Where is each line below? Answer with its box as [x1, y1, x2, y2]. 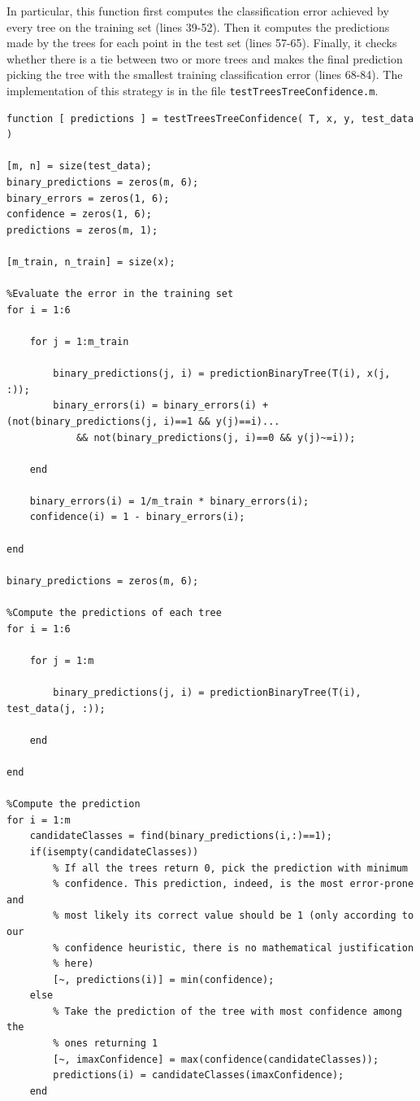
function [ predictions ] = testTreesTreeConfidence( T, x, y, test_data [6, 112, 414, 125]
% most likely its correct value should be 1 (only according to [53, 910, 414, 922]
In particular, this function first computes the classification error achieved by [6, 2, 389, 19]
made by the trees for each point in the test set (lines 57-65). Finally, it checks [6, 34, 397, 51]
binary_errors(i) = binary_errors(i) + [53, 400, 269, 412]
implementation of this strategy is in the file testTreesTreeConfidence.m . [6, 81, 379, 98]
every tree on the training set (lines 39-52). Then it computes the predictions [6, 18, 390, 35]
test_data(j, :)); [6, 702, 106, 714]
